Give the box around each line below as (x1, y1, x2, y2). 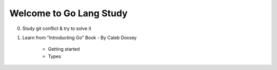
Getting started (48, 46, 80, 52)
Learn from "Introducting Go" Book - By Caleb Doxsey (22, 34, 137, 41)
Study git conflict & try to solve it (22, 25, 92, 31)
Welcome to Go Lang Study (9, 8, 128, 19)
